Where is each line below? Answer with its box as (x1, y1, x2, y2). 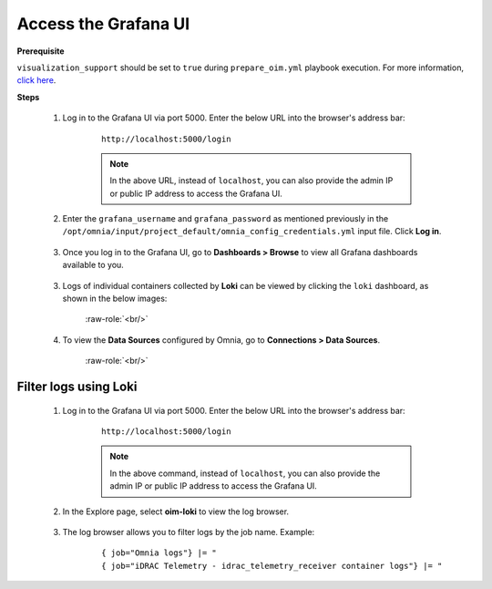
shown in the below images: (62, 293, 168, 305)
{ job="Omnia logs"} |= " (101, 548, 218, 558)
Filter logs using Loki (16, 379, 138, 394)
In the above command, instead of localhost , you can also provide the (109, 468, 381, 479)
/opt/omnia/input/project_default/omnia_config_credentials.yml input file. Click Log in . (62, 226, 442, 237)
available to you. (62, 260, 125, 271)
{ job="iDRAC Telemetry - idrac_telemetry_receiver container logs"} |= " (101, 561, 443, 571)
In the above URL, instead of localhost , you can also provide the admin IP (109, 175, 394, 186)
